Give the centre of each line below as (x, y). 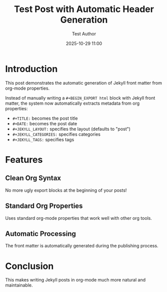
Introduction (31, 69)
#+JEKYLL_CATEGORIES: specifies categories (56, 134)
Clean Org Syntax (33, 178)
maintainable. (19, 285)
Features (24, 160)
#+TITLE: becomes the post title (45, 118)
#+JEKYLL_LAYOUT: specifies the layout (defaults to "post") (71, 129)
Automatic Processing (41, 234)
